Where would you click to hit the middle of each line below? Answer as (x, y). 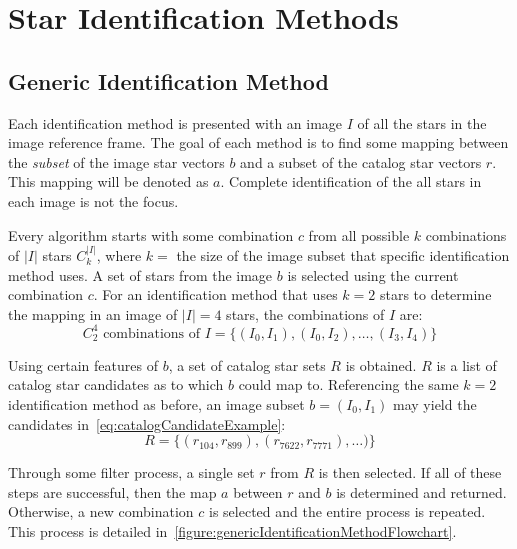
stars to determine (435, 294)
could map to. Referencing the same (348, 384)
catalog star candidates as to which (116, 384)
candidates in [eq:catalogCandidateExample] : (147, 423)
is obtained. (381, 364)
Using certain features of (83, 364)
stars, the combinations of (305, 313)
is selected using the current (373, 274)
